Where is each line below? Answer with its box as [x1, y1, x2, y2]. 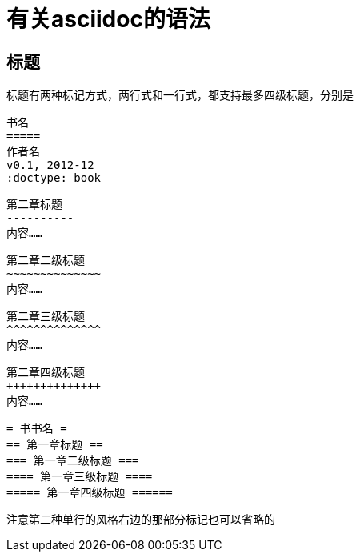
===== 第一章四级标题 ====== [6, 486, 173, 500]
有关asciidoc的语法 [6, 6, 210, 33]
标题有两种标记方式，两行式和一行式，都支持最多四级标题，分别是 [6, 88, 354, 102]
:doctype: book [6, 171, 102, 185]
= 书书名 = [6, 422, 67, 436]
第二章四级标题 [6, 366, 85, 379]
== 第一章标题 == [6, 438, 103, 452]
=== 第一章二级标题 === [6, 454, 139, 468]
